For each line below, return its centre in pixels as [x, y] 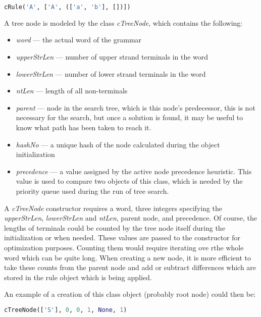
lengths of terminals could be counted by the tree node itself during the [115, 227]
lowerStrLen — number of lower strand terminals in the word [111, 73]
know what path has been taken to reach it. [84, 127]
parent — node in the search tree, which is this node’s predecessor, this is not [136, 107]
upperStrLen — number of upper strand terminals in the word [112, 57]
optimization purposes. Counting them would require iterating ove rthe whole [124, 247]
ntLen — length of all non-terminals [72, 91]
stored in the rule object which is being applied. [78, 277]
